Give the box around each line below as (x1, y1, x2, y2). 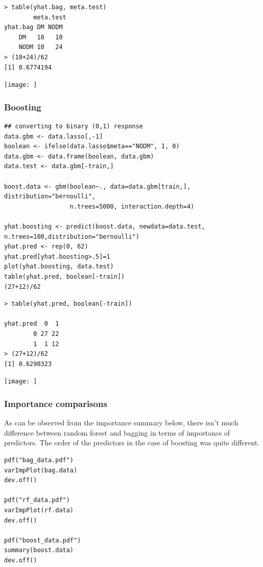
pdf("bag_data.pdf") (4, 456, 74, 464)
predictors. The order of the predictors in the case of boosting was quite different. (4, 437, 259, 448)
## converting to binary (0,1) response (4, 123, 144, 130)
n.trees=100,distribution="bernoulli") (4, 233, 139, 240)
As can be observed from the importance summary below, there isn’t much (4, 417, 238, 428)
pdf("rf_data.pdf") (4, 496, 70, 504)
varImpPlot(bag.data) (4, 466, 78, 474)
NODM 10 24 (18, 43, 63, 51)
